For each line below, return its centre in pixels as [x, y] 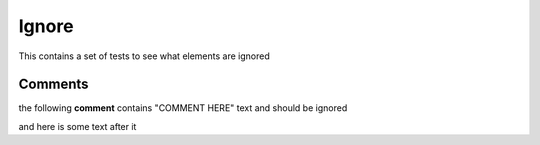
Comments [53, 84]
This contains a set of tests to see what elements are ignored [144, 56]
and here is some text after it [77, 126]
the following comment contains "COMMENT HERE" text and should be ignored [183, 108]
